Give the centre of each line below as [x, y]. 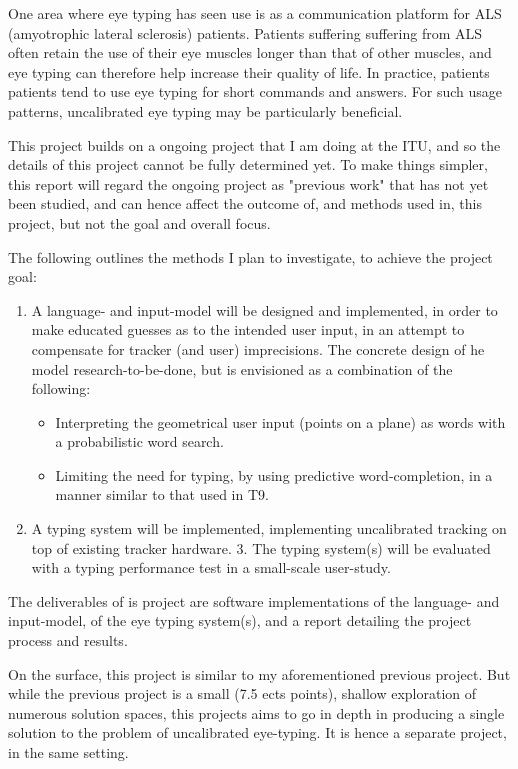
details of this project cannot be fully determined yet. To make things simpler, [248, 164]
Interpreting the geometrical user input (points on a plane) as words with [280, 421]
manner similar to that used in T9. [162, 494]
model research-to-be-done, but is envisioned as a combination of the [242, 368]
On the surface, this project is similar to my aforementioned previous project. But [259, 673]
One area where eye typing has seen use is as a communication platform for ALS [255, 13]
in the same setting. [68, 752]
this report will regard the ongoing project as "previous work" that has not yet [248, 183]
